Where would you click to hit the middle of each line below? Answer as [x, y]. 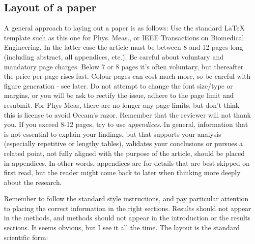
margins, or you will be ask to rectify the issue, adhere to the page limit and [119, 95]
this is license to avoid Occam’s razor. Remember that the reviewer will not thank [127, 114]
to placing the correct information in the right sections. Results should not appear [127, 208]
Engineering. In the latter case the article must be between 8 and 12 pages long [124, 47]
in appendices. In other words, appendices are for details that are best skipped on [127, 163]
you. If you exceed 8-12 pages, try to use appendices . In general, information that [126, 124]
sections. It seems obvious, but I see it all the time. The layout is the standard [122, 228]
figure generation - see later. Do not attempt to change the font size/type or [118, 85]
